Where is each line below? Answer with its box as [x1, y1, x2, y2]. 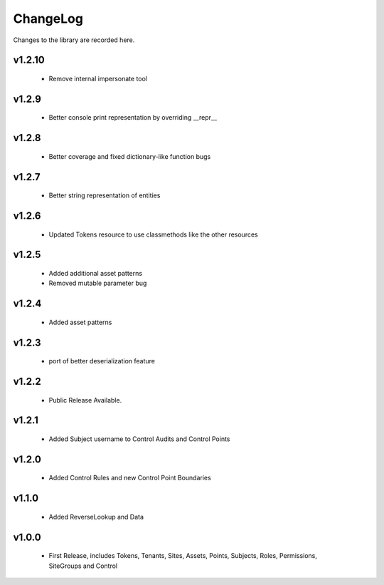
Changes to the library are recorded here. [13, 36, 135, 44]
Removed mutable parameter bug [48, 279, 147, 288]
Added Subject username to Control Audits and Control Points [48, 435, 230, 443]
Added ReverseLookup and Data [48, 512, 144, 521]
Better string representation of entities [48, 191, 161, 200]
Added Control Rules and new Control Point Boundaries [48, 474, 211, 482]
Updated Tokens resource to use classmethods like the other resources [48, 230, 259, 239]
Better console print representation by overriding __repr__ [48, 113, 217, 122]
